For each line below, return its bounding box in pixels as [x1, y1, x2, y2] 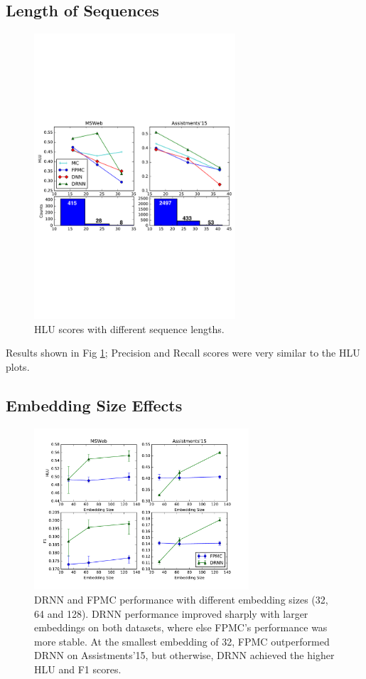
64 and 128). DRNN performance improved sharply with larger [34, 606, 308, 621]
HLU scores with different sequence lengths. [34, 321, 225, 336]
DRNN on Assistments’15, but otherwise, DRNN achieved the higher [34, 648, 335, 663]
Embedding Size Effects [6, 394, 183, 416]
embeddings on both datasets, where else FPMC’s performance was [34, 620, 328, 635]
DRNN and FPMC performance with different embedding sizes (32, [34, 592, 328, 607]
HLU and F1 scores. [34, 662, 122, 676]
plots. [6, 359, 30, 374]
